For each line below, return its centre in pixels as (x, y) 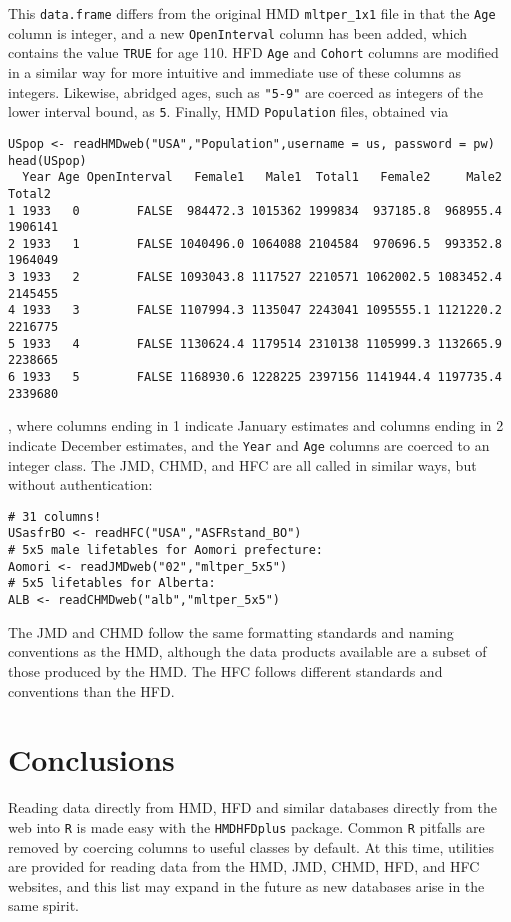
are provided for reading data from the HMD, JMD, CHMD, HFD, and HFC (244, 866)
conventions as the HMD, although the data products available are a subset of (247, 651)
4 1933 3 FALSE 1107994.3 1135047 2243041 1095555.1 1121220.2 (255, 310)
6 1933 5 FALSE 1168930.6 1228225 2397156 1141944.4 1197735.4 (255, 377)
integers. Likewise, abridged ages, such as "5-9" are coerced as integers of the (245, 91)
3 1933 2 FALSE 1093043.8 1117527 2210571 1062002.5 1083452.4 (255, 277)
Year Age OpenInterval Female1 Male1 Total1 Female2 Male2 (262, 177)
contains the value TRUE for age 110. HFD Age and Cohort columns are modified (253, 52)
